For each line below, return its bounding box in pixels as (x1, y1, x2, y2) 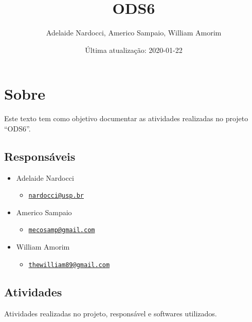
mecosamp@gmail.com (28, 226, 95, 234)
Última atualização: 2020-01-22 (85, 44, 183, 55)
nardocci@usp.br (28, 192, 84, 200)
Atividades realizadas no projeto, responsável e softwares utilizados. (4, 308, 217, 318)
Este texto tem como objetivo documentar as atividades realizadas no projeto (4, 113, 248, 124)
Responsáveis (4, 148, 76, 164)
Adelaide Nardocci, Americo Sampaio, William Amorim (46, 27, 222, 38)
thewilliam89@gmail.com (28, 261, 110, 269)
